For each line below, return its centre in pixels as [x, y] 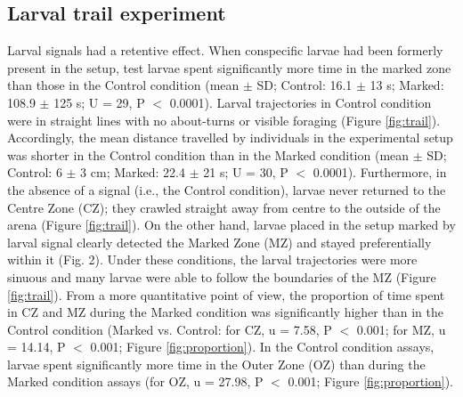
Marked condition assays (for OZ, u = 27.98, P [135, 381]
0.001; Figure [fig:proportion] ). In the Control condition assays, [262, 347]
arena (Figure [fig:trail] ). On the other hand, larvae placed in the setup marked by [231, 225]
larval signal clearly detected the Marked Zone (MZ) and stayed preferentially [219, 242]
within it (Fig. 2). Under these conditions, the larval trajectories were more [212, 259]
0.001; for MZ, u [401, 329]
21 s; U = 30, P [246, 172]
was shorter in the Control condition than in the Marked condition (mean [208, 154]
